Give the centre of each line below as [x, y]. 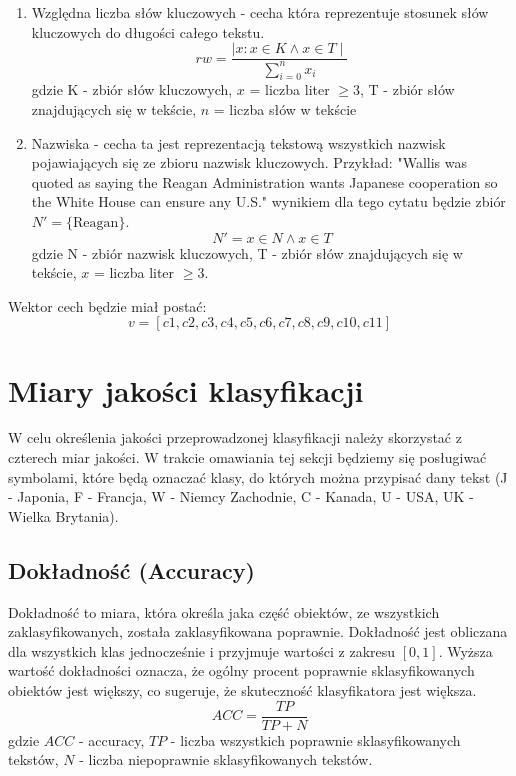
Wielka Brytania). [63, 515]
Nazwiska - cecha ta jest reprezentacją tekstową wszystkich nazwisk [238, 142]
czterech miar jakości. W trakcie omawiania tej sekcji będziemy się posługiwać [247, 457]
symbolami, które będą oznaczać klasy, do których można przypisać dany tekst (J [258, 476]
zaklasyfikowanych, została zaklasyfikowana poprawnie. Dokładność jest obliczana [258, 631]
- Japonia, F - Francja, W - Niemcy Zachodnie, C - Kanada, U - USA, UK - [241, 496]
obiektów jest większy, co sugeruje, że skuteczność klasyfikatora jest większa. [242, 690]
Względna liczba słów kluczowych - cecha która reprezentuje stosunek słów [260, 12]
